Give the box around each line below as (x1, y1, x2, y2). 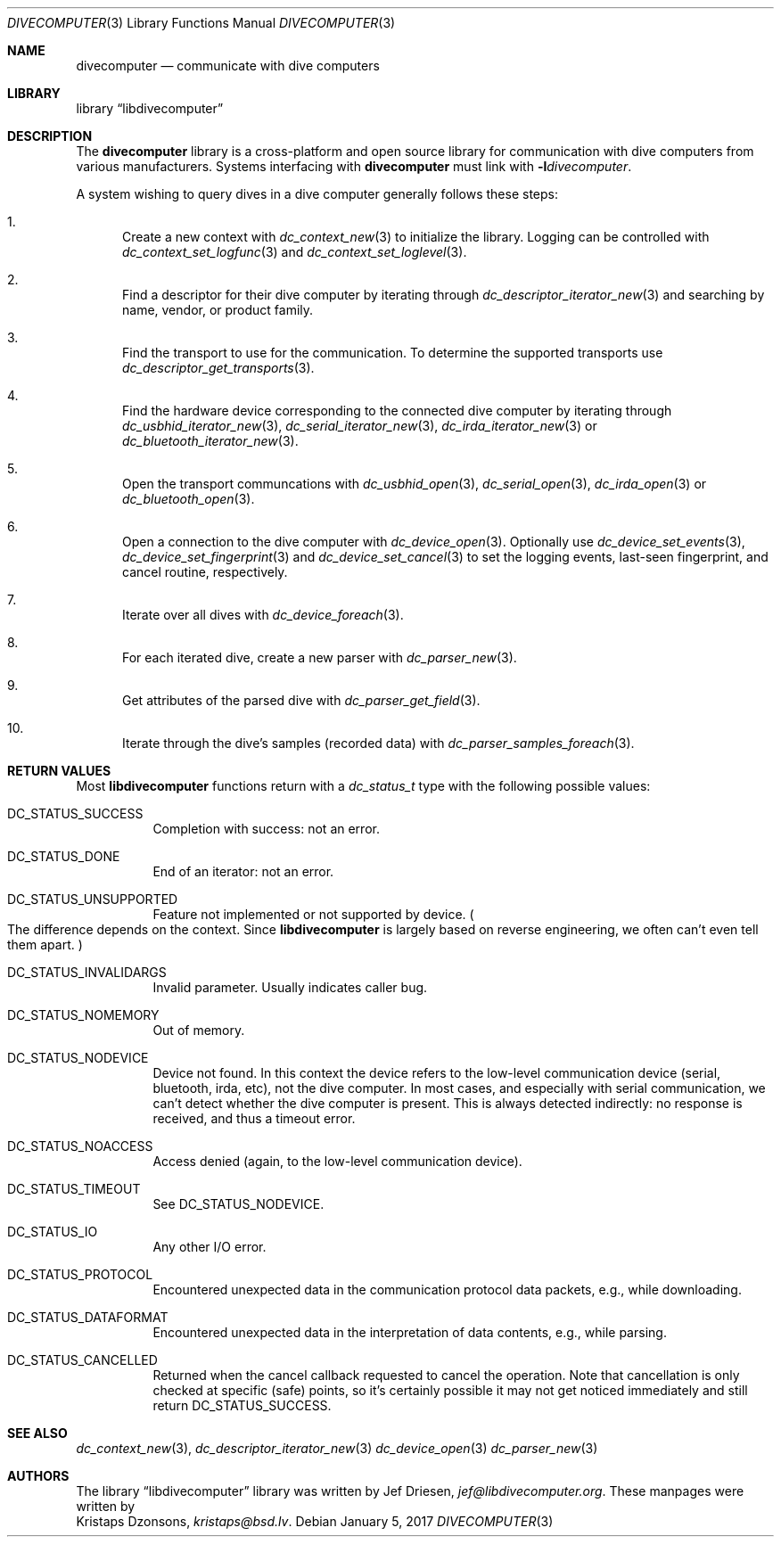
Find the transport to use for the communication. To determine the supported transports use (122, 345, 663, 360)
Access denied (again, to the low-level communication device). (152, 1154, 522, 1169)
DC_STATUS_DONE (7, 849, 120, 864)
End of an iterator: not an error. (152, 864, 334, 879)
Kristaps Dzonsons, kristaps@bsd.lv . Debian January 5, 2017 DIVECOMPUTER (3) (76, 1514, 554, 1529)
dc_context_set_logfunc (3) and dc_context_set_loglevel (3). (122, 244, 467, 259)
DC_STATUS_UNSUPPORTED (7, 891, 178, 907)
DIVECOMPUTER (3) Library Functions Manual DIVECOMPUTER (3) (7, 15, 396, 30)
